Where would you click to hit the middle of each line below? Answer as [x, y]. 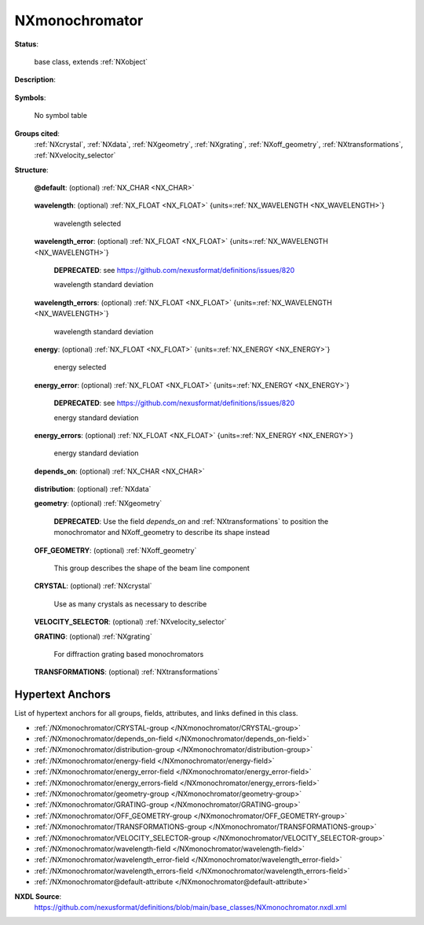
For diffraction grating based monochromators [129, 654]
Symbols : [30, 98]
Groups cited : [37, 133]
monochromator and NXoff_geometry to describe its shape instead [162, 533]
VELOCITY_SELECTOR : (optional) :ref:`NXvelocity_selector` [130, 622]
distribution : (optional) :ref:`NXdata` [93, 489]
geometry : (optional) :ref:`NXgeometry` [98, 503]
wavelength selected [88, 223]
